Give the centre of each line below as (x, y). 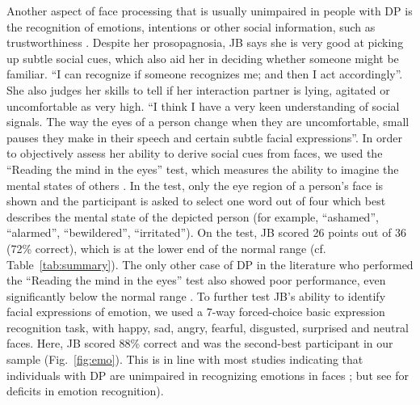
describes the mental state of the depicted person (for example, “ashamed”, (193, 216)
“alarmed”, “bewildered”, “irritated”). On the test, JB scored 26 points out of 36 (207, 232)
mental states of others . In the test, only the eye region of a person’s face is (195, 185)
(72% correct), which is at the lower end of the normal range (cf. (166, 248)
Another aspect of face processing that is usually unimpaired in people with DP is (210, 11)
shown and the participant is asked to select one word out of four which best (196, 201)
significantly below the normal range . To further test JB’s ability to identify (196, 295)
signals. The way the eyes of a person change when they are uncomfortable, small (208, 122)
